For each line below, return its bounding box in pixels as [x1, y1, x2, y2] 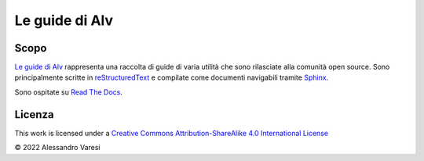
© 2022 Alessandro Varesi [14, 143, 101, 152]
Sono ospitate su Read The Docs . [14, 87, 123, 97]
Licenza [14, 108, 54, 121]
